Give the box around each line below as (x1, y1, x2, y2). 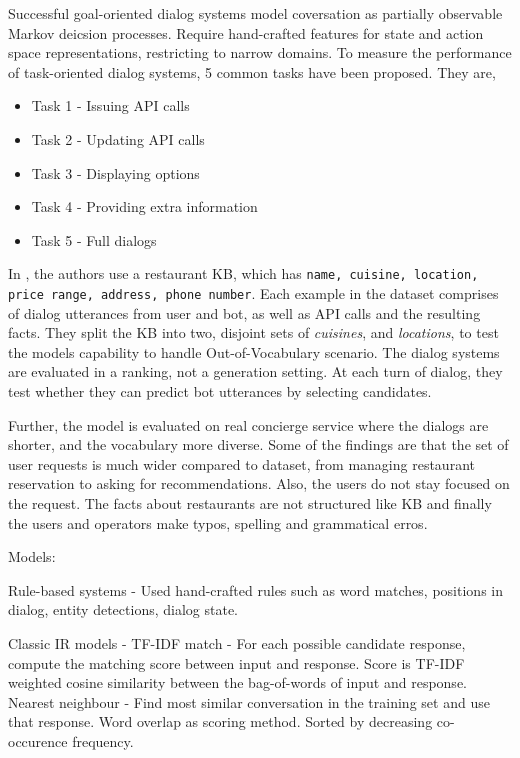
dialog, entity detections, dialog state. (8, 599, 238, 620)
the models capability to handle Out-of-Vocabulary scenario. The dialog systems (8, 341, 500, 362)
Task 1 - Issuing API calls (31, 95, 190, 116)
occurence (8, 730, 68, 751)
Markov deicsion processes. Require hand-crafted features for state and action (8, 22, 484, 43)
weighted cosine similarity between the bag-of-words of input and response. (8, 672, 467, 693)
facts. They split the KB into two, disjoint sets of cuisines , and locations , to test (8, 322, 499, 343)
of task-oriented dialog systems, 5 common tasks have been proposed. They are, (8, 61, 496, 82)
